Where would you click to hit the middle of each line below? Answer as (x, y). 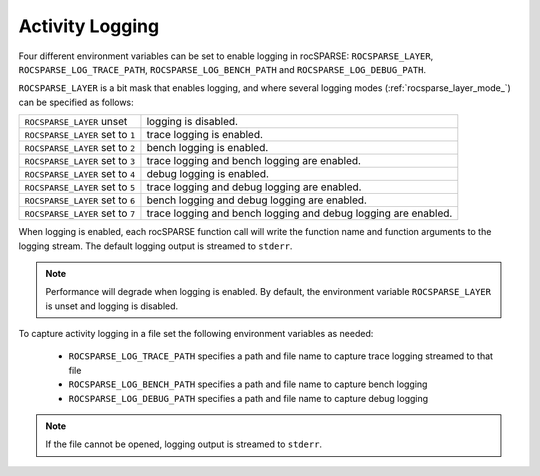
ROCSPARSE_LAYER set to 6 (80, 200)
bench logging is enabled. (207, 148)
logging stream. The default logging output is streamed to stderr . (155, 246)
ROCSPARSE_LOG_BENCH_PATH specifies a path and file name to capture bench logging (248, 384)
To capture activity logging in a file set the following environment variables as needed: (196, 334)
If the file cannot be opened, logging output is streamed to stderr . (184, 444)
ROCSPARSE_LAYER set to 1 (80, 135)
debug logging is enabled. (208, 174)
